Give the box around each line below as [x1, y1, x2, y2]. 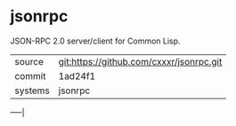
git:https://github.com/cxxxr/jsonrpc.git [58, 55, 223, 67]
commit [14, 69, 46, 82]
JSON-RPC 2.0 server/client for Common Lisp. [10, 35, 181, 46]
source [14, 55, 44, 67]
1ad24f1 [58, 69, 96, 82]
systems [14, 84, 50, 97]
